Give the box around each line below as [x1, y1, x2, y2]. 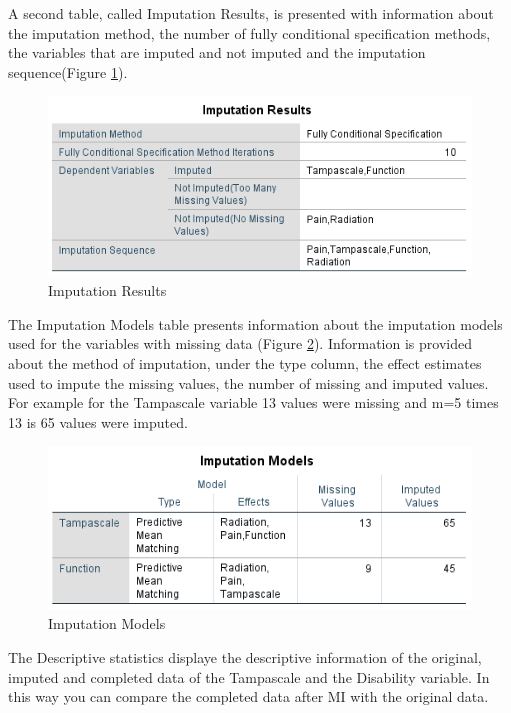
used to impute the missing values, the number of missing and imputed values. [8, 372, 489, 393]
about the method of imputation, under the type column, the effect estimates [8, 352, 482, 373]
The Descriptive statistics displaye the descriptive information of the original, [8, 646, 482, 667]
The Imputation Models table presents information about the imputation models [8, 313, 503, 334]
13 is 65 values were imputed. [8, 411, 188, 432]
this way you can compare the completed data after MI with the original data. [8, 686, 489, 707]
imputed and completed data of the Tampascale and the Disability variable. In [8, 666, 490, 687]
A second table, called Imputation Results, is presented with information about [8, 3, 494, 23]
